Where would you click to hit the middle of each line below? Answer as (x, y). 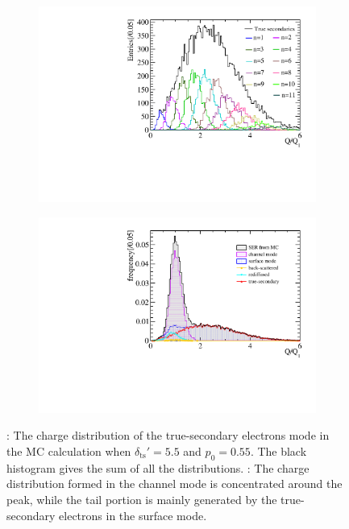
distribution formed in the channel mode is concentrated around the (174, 484)
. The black (278, 451)
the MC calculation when (69, 451)
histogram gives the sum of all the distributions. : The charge (158, 467)
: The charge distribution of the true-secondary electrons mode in (168, 435)
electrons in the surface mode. (133, 515)
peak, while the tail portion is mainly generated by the (142, 499)
